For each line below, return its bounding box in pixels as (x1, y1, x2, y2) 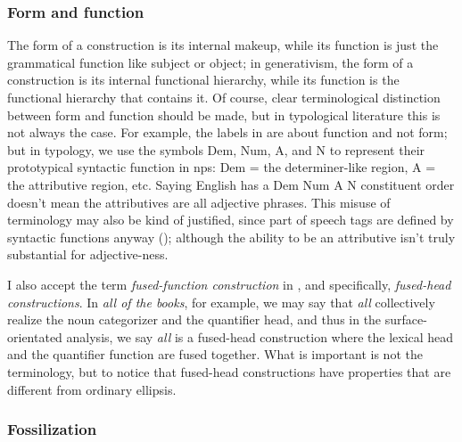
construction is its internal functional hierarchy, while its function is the (7, 70, 400, 89)
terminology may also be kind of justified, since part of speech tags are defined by (7, 210, 454, 229)
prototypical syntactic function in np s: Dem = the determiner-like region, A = (7, 158, 436, 176)
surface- (384, 310, 427, 329)
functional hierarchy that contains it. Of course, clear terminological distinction (7, 88, 441, 106)
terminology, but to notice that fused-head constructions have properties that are (7, 362, 451, 381)
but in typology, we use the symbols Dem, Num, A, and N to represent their (7, 140, 425, 159)
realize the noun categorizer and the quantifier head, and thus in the (7, 310, 382, 329)
